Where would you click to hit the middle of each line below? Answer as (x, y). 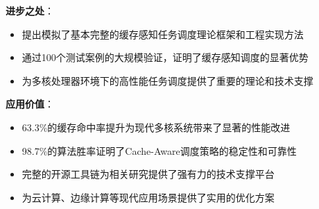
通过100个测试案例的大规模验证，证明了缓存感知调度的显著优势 (165, 57)
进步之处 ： (30, 10)
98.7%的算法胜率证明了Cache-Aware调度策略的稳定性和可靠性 (159, 150)
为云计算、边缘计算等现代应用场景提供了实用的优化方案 (148, 197)
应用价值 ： (30, 104)
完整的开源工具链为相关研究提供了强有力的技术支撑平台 (148, 174)
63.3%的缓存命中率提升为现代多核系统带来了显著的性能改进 (156, 127)
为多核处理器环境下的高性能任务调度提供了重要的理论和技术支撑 (167, 80)
